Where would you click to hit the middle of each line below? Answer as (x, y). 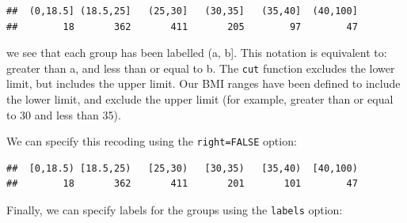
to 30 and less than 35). (64, 114)
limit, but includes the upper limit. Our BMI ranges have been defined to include (203, 83)
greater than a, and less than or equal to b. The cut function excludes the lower (201, 68)
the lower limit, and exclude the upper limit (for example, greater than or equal (200, 99)
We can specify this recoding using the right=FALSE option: (152, 141)
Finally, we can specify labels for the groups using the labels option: (175, 210)
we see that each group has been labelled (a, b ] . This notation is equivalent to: (197, 53)
